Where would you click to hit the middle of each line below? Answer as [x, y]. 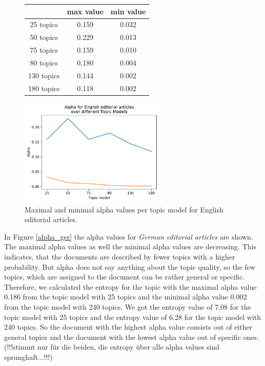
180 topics [44, 88]
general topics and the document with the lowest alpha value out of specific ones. [131, 337]
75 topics [44, 50]
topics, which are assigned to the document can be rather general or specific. [125, 277]
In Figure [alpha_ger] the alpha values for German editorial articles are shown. [129, 236]
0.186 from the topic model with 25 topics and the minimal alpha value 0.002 [126, 297]
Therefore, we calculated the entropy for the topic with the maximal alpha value [130, 286]
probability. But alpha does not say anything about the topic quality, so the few [130, 266]
